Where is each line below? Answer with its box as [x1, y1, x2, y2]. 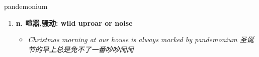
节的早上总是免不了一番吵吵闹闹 [28, 44, 134, 54]
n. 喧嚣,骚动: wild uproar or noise [16, 17, 133, 28]
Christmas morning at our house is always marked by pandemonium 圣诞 [28, 34, 254, 45]
